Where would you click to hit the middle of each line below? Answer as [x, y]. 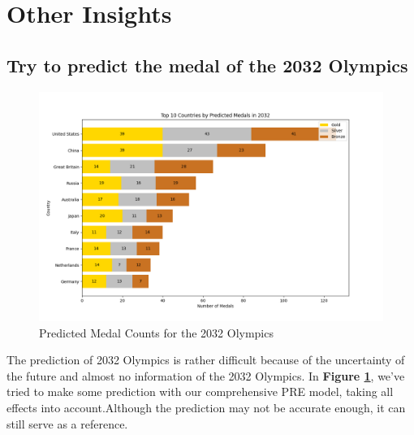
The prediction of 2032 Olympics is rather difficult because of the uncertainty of [206, 360]
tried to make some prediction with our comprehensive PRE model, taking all [200, 391]
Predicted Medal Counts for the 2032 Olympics [156, 332]
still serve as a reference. [67, 423]
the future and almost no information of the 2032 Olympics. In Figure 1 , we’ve [206, 375]
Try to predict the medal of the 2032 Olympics [207, 65]
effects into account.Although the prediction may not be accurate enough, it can [206, 407]
